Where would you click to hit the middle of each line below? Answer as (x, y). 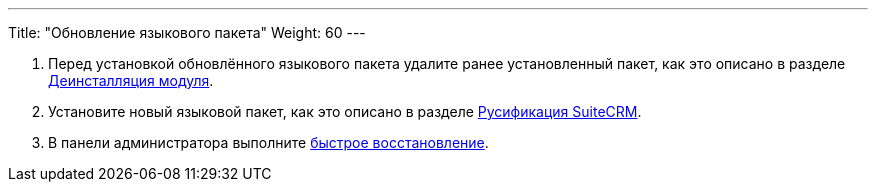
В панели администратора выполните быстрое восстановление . (268, 142)
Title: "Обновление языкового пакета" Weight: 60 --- (187, 32)
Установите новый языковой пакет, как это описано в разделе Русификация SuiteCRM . (345, 111)
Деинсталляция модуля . (131, 80)
